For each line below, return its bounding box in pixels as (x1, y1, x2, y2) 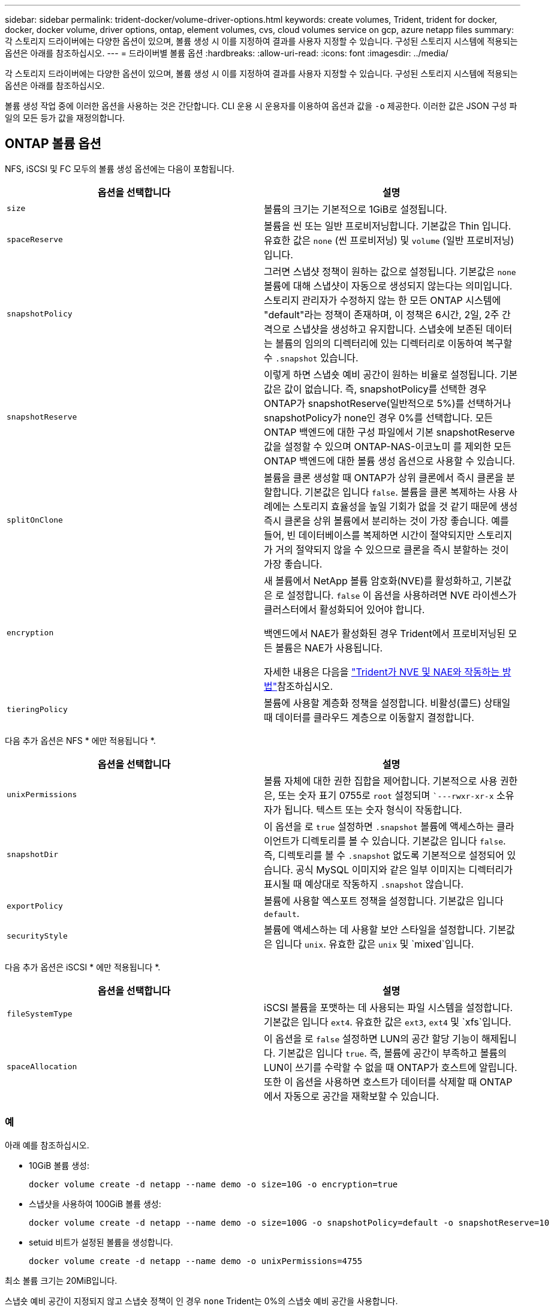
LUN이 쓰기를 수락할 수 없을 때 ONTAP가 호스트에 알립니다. (264, 1061, 517, 1073)
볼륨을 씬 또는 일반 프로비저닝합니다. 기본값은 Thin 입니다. (264, 219, 511, 232)
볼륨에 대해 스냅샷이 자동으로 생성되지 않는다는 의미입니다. (264, 279, 513, 292)
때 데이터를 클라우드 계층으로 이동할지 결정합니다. (264, 711, 474, 723)
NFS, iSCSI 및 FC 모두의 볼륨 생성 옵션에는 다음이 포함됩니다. (5, 163, 234, 174)
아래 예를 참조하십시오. (5, 1139, 89, 1150)
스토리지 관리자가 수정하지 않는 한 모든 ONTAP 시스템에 (264, 294, 501, 306)
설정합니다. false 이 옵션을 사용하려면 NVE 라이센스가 (287, 589, 517, 601)
